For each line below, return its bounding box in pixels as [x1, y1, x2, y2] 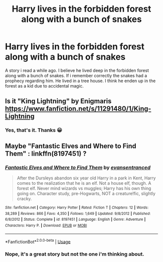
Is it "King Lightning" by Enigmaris [5, 97, 112, 105]
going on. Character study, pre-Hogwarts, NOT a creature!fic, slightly [16, 191, 156, 196]
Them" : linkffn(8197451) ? [5, 149, 87, 157]
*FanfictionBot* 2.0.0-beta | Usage [5, 238, 71, 245]
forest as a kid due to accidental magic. [5, 83, 84, 88]
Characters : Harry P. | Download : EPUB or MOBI [5, 223, 87, 228]
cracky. [16, 195, 32, 201]
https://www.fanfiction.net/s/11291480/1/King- [5, 105, 151, 113]
